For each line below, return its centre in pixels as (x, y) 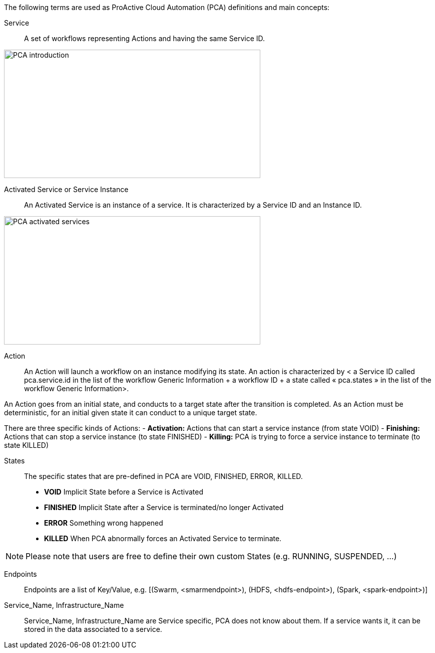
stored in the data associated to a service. (93, 629)
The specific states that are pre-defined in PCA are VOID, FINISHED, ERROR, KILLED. (163, 476)
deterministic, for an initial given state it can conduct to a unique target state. (131, 413)
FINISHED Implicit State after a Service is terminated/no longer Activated (164, 507)
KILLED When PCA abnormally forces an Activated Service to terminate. (163, 538)
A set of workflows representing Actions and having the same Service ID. (145, 38)
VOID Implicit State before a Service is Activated (124, 492)
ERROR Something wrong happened (104, 523)
